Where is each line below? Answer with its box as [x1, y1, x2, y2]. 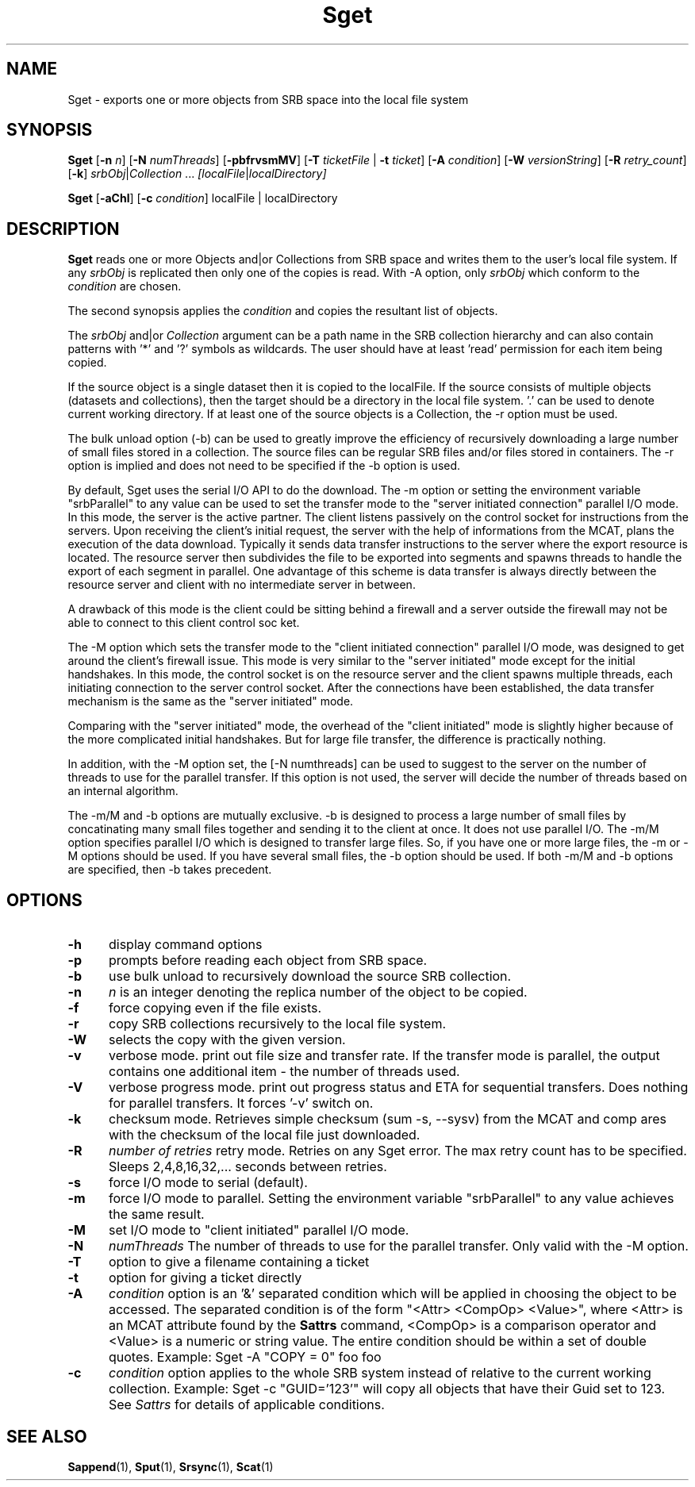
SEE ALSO [6, 1426, 87, 1447]
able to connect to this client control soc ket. [67, 616, 300, 630]
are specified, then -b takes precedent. [67, 863, 272, 877]
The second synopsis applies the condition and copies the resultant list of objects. [67, 304, 498, 318]
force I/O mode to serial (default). [108, 1174, 308, 1191]
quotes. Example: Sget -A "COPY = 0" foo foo [108, 1349, 382, 1366]
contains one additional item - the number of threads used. [108, 1063, 460, 1080]
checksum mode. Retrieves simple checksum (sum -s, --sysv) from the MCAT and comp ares [108, 1111, 666, 1128]
